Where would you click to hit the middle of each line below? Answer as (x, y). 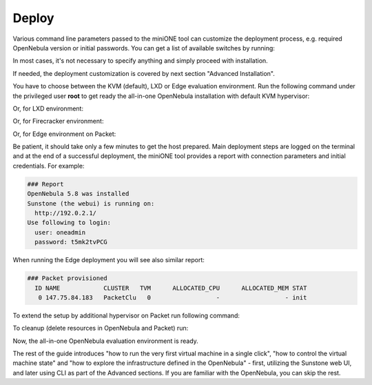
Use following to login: (69, 223)
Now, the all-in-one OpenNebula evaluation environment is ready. (106, 341)
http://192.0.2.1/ (65, 213)
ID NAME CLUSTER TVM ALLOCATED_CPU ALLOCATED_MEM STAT (171, 288)
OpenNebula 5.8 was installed (78, 194)
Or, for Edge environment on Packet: (64, 134)
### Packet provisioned (68, 278)
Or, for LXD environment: (48, 108)
